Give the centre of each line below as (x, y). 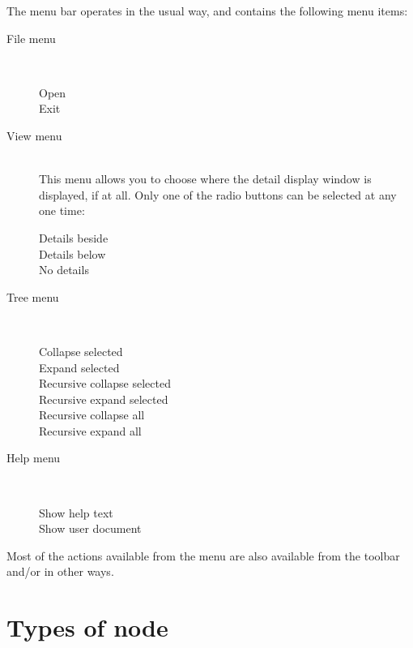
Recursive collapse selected (105, 383)
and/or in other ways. (60, 571)
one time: (62, 210)
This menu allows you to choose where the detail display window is (205, 179)
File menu (31, 38)
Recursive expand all (90, 430)
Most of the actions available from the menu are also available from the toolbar (203, 555)
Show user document (90, 528)
